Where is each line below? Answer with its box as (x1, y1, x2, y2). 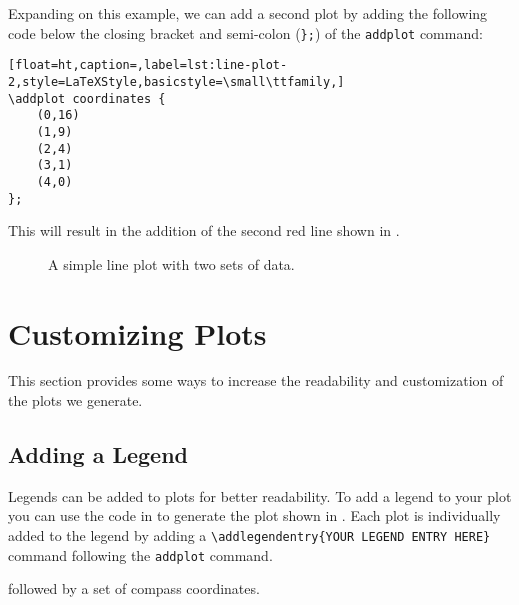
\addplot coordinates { (8, 91, 166, 106)
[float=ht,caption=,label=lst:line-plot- (8, 58, 288, 73)
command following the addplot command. (8, 544, 273, 565)
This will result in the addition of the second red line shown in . (8, 220, 400, 241)
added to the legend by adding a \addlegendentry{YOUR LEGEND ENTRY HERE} (8, 525, 491, 546)
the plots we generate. (8, 390, 143, 411)
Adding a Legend (8, 439, 189, 470)
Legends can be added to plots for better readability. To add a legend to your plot (8, 485, 512, 506)
